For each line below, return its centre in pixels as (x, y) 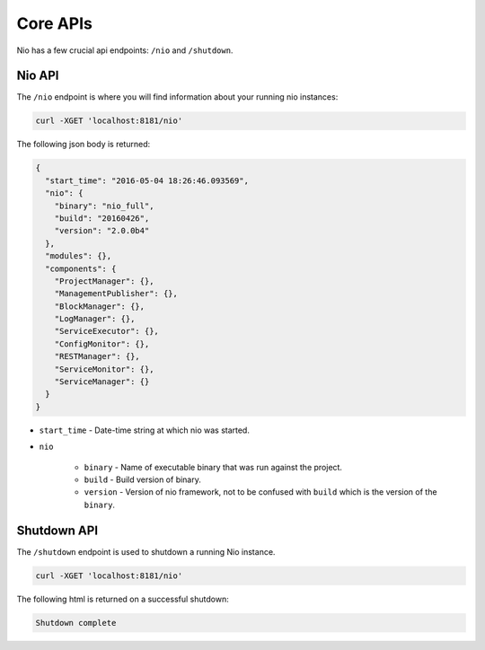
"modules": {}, (79, 256)
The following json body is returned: (84, 145)
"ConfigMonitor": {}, (102, 344)
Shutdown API (57, 530)
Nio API (38, 76)
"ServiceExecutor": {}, (106, 331)
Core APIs (55, 23)
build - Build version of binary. (142, 479)
